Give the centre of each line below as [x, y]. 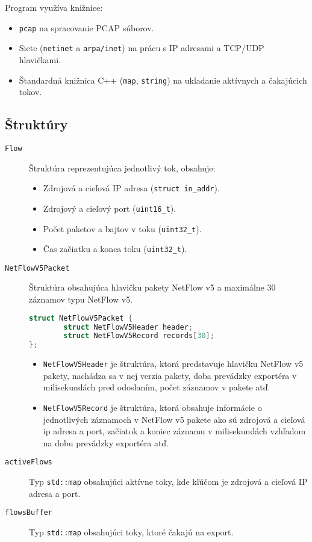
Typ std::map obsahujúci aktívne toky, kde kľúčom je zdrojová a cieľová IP [168, 482]
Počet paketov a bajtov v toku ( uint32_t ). [122, 228]
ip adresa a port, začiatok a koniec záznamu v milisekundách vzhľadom [174, 431]
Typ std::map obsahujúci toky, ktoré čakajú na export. [131, 532]
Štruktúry [36, 124]
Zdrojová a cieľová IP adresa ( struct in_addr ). [131, 188]
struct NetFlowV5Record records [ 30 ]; [139, 336]
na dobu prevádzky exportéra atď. [106, 442]
